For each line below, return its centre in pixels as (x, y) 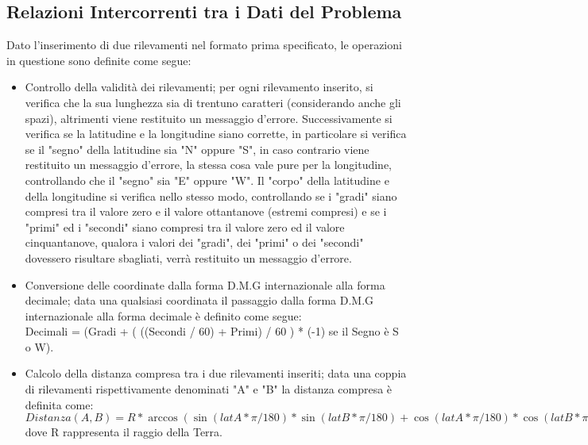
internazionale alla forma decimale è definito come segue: (163, 315)
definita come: (59, 404)
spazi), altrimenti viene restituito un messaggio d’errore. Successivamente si (209, 118)
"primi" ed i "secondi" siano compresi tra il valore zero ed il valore (185, 226)
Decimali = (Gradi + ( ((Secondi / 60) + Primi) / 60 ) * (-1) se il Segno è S (212, 331)
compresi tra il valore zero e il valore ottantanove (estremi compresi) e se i (206, 211)
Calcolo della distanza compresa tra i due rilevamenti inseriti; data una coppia (216, 373)
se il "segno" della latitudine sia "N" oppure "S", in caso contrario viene (197, 149)
